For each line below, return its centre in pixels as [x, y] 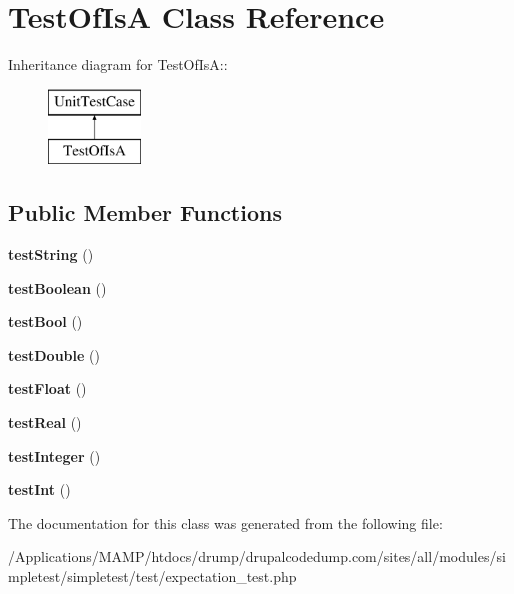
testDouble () [54, 354]
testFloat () [47, 388]
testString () [51, 254]
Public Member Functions [145, 212]
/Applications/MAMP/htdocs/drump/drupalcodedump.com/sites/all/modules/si [257, 556]
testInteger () [54, 455]
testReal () [45, 422]
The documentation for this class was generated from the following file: [225, 522]
